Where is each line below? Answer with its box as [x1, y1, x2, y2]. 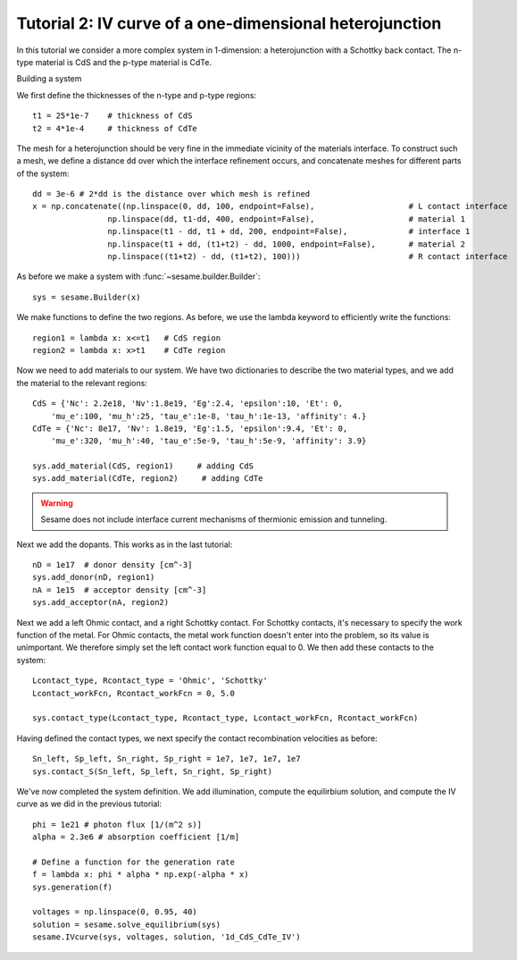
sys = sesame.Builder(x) [32, 291, 141, 302]
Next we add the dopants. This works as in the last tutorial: [16, 539, 233, 550]
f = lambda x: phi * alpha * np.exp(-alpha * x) [32, 870, 249, 880]
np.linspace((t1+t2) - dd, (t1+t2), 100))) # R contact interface [107, 251, 508, 262]
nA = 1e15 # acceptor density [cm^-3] [32, 585, 207, 594]
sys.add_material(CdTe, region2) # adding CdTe [32, 474, 263, 484]
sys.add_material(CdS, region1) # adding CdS [32, 461, 254, 471]
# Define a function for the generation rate [32, 856, 236, 867]
